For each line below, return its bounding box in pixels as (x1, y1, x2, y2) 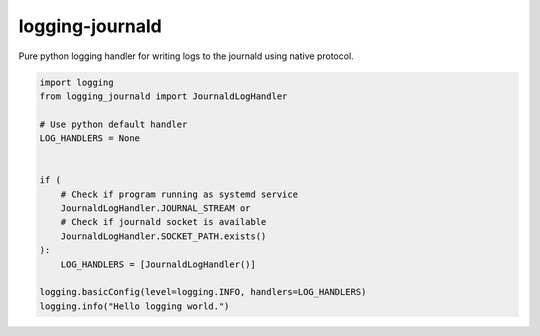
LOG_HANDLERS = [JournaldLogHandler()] (60, 258, 257, 270)
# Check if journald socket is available (60, 216, 267, 228)
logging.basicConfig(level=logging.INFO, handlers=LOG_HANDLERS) (39, 286, 367, 298)
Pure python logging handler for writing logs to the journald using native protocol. (18, 50, 354, 62)
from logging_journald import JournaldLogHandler (39, 90, 288, 102)
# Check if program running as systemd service (60, 188, 299, 200)
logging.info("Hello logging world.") (39, 300, 230, 312)
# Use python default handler (39, 118, 188, 130)
